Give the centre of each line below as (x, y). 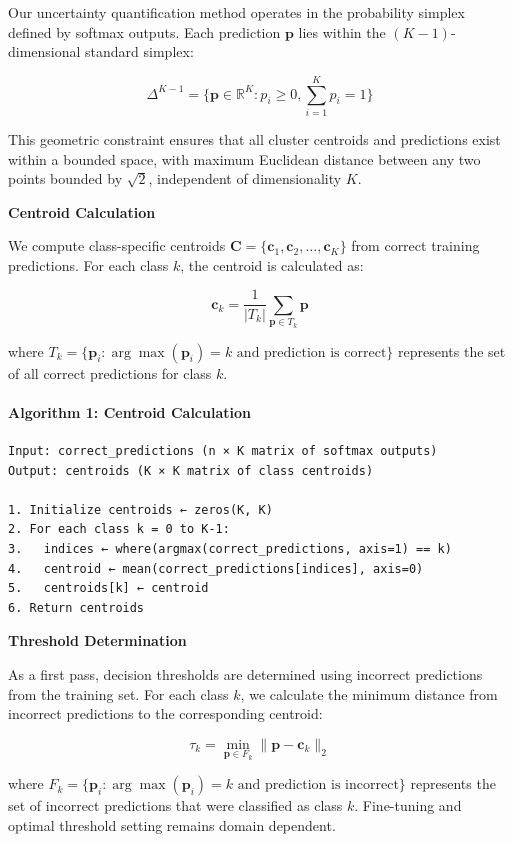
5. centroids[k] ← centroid (108, 588)
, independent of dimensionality (245, 178)
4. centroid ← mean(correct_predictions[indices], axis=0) (216, 568)
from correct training (415, 245)
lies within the (342, 31)
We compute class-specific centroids (117, 245)
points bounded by (65, 178)
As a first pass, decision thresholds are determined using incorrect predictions (245, 674)
